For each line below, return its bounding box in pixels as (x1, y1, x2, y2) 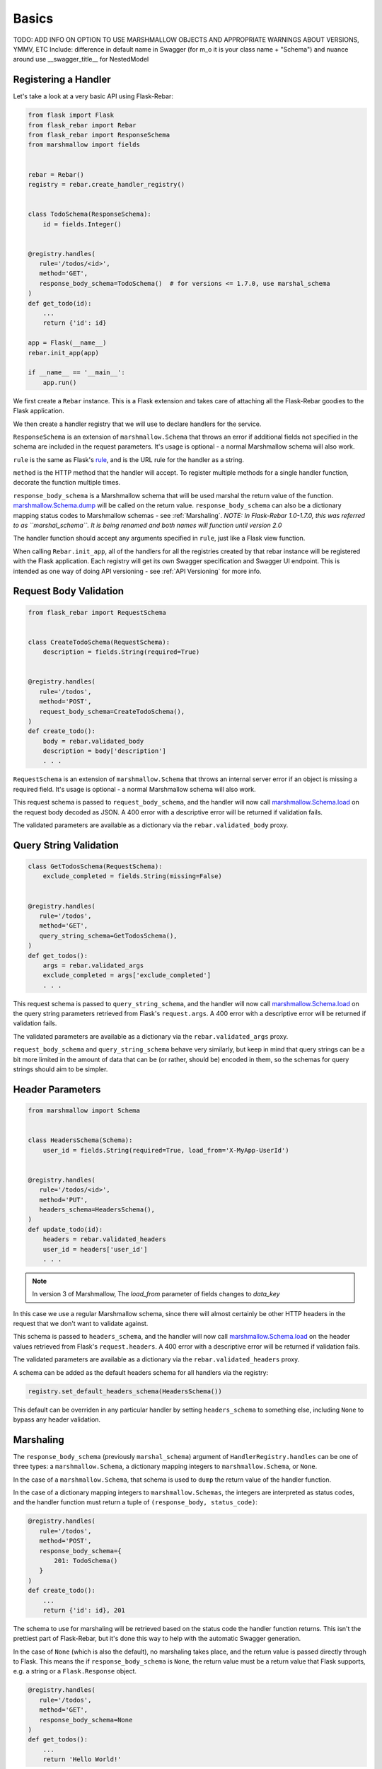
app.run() (42, 379, 77, 386)
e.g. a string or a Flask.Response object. (13, 1667, 137, 1676)
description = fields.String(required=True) (42, 648, 200, 656)
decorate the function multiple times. (13, 478, 121, 487)
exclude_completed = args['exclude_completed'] (42, 972, 212, 979)
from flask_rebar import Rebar (28, 121, 137, 129)
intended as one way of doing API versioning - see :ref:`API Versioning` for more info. (13, 567, 262, 575)
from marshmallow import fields (28, 141, 141, 149)
